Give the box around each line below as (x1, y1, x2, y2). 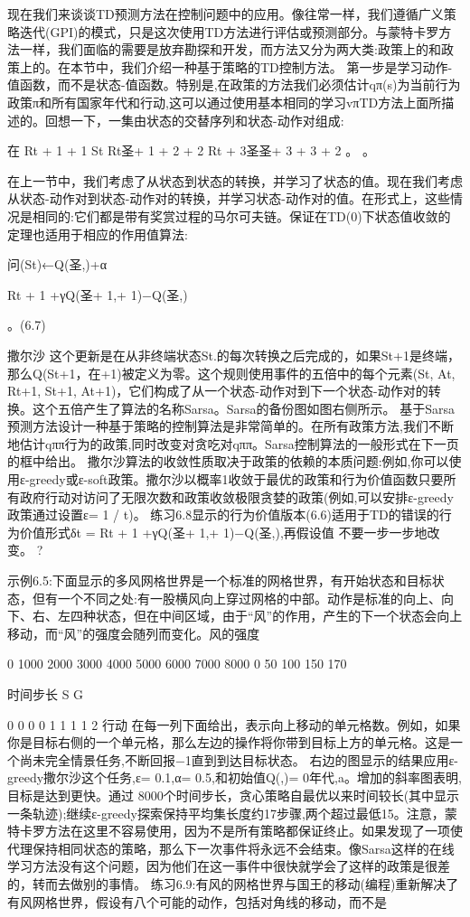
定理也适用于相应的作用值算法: (7, 224, 188, 243)
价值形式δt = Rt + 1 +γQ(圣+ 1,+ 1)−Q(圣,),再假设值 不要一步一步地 (19, 522, 428, 541)
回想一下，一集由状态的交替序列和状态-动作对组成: (44, 110, 344, 129)
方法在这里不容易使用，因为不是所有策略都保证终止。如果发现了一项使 (44, 821, 463, 840)
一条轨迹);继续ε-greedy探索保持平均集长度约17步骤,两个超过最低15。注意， (7, 803, 445, 822)
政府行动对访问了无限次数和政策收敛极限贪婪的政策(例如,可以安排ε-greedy (19, 487, 454, 506)
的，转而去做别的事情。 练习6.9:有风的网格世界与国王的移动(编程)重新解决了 (7, 874, 459, 893)
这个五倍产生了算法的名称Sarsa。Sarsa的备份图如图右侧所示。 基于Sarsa (32, 398, 456, 417)
